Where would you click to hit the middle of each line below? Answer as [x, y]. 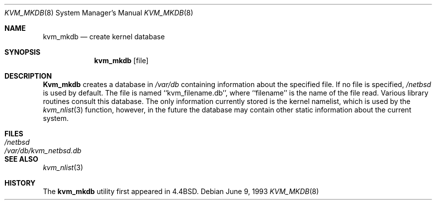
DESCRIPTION [28, 76]
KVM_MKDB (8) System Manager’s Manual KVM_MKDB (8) [99, 13]
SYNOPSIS [23, 52]
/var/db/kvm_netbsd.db [43, 151]
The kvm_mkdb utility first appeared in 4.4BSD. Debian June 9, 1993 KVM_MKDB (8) [181, 191]
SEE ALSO [21, 159]
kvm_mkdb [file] [121, 60]
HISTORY [20, 183]
